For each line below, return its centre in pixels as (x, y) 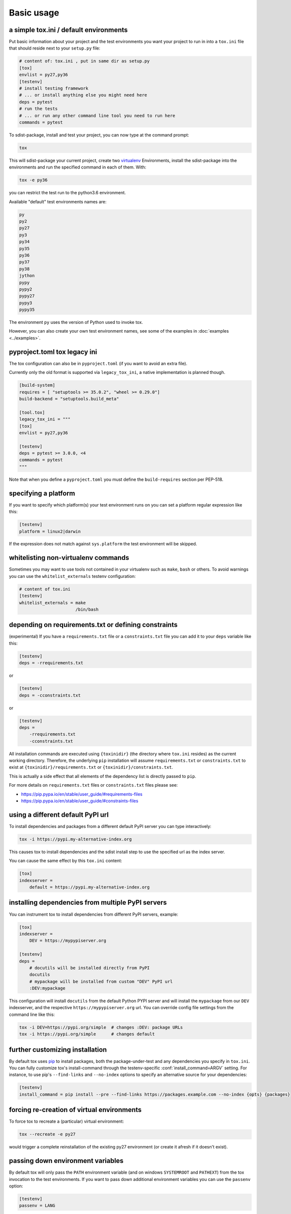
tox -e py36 (33, 180)
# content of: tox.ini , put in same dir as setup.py (84, 61)
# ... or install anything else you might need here (83, 95)
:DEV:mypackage (47, 988)
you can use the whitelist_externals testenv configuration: (72, 576)
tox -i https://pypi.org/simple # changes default (87, 1034)
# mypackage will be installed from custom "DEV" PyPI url (101, 981)
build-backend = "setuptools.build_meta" (69, 399)
